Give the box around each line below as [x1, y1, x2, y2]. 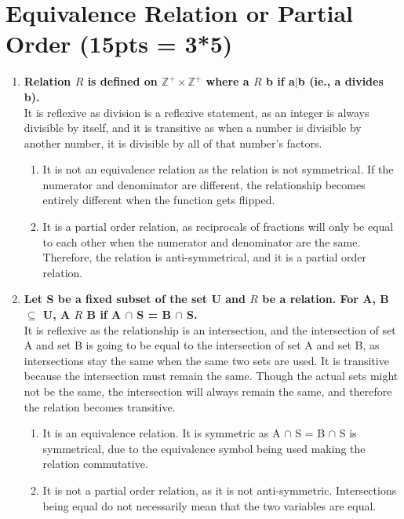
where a [206, 73, 249, 90]
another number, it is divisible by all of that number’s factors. [24, 134, 322, 151]
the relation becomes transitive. [24, 398, 176, 415]
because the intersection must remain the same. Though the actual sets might [24, 367, 399, 384]
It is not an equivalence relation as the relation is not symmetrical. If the [42, 161, 394, 177]
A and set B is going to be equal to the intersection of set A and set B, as [24, 337, 380, 353]
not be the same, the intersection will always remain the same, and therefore [24, 383, 392, 399]
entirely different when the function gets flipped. [42, 192, 275, 208]
